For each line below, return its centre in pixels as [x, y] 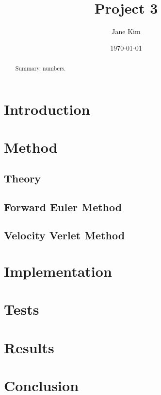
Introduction [47, 109]
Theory [23, 178]
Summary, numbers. [40, 68]
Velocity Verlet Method [64, 235]
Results [29, 347]
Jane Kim [126, 31]
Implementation [58, 271]
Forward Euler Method [63, 206]
